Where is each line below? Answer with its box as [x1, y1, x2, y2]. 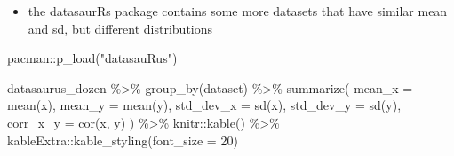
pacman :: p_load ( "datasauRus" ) [7, 49, 178, 67]
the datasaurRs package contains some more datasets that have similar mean [28, 2, 448, 19]
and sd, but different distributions [28, 19, 213, 37]
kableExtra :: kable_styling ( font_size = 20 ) [7, 130, 238, 149]
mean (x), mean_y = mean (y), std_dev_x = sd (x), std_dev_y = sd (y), [7, 96, 402, 114]
